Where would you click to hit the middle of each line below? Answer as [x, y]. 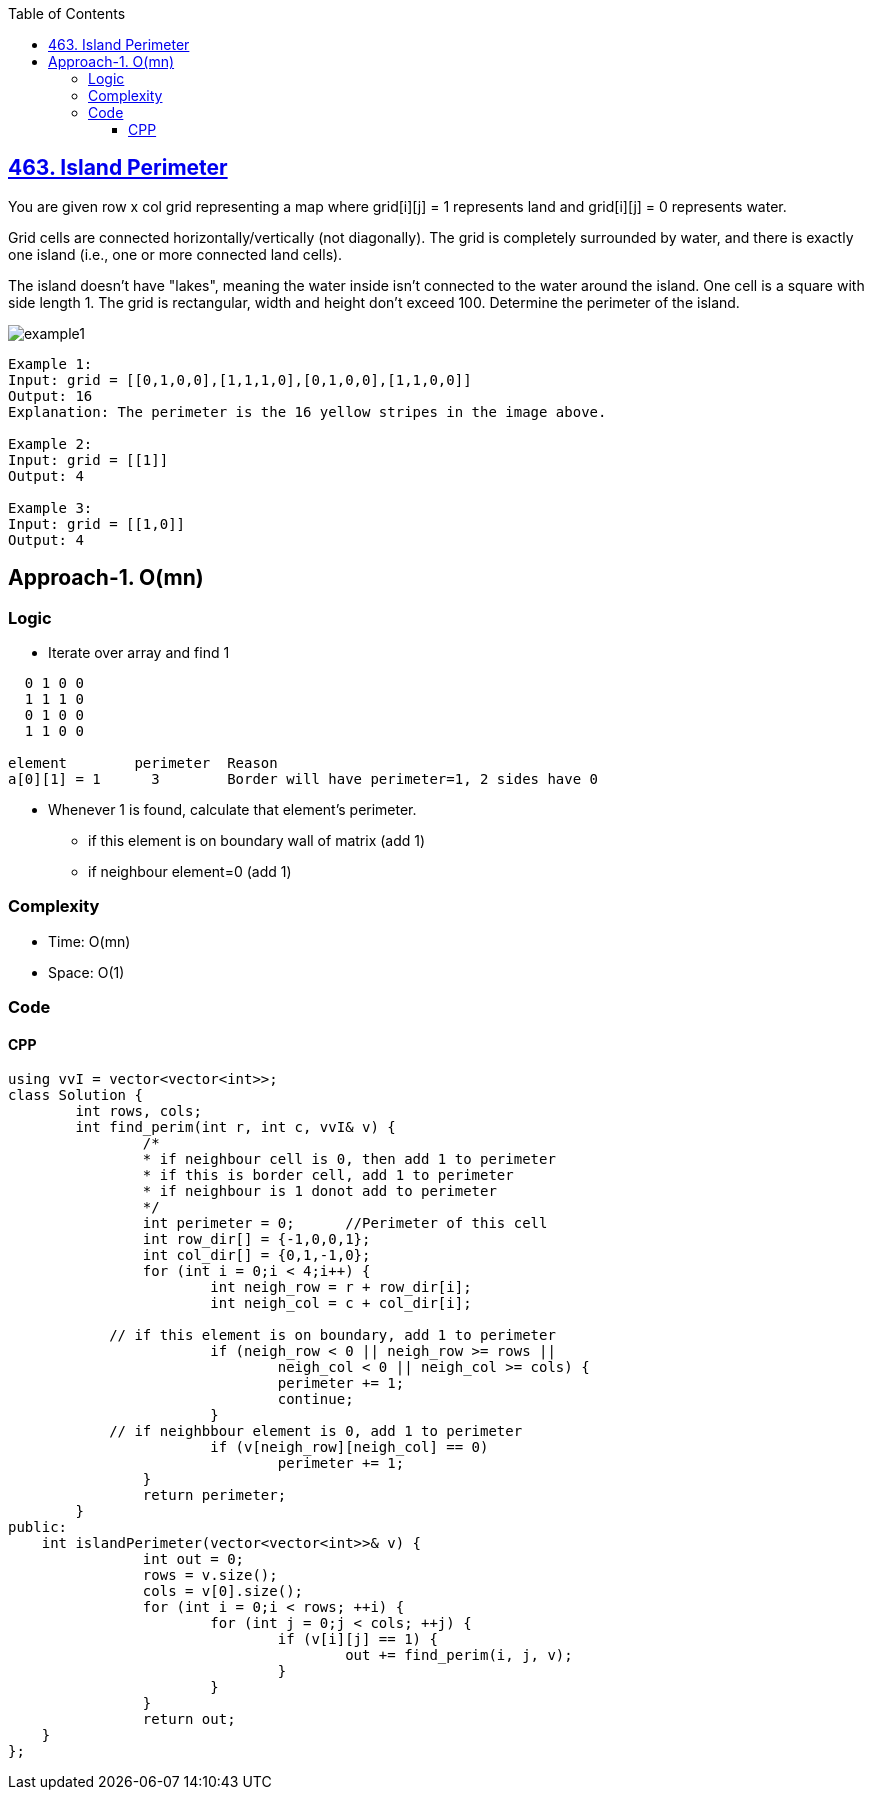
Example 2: [50, 443]
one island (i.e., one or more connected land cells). [175, 254]
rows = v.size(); [210, 1575]
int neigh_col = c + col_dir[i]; [341, 1303]
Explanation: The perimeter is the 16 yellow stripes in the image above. [307, 411]
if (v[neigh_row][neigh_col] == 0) [349, 1447]
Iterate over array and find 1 [139, 653]
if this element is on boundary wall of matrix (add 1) [257, 841]
